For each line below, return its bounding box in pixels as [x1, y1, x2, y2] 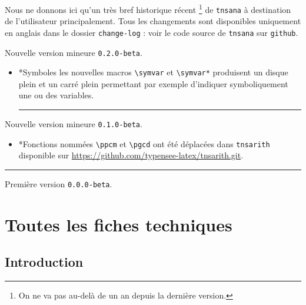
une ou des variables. [18, 89, 94, 101]
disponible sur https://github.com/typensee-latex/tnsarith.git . [18, 149, 244, 161]
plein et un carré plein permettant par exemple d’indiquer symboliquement [18, 77, 288, 89]
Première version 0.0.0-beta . [5, 177, 112, 190]
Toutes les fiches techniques [5, 212, 232, 236]
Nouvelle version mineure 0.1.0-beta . [5, 118, 142, 130]
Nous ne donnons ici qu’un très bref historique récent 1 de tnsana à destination [5, 2, 291, 15]
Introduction [5, 253, 84, 271]
